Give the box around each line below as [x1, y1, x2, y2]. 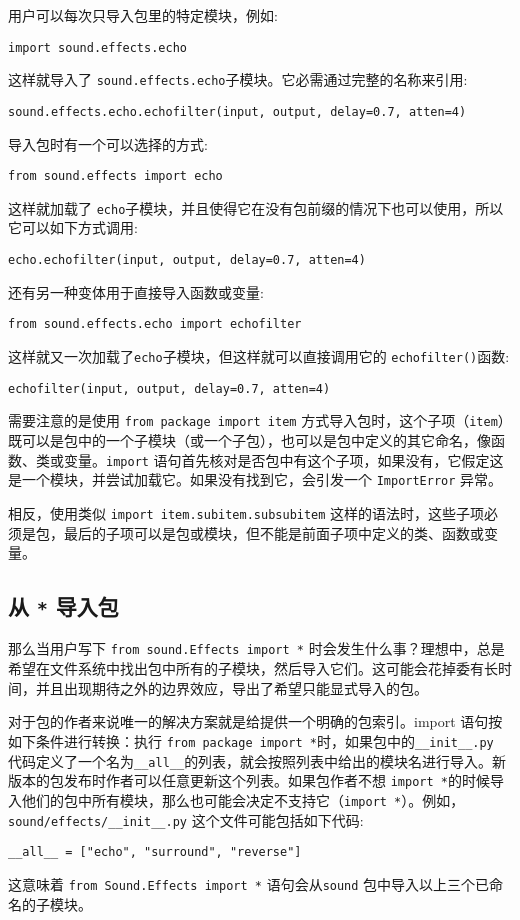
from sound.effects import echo [8, 169, 223, 184]
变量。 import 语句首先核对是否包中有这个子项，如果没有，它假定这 [63, 449, 504, 470]
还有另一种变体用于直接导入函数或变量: [8, 281, 264, 302]
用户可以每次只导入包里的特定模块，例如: [8, 5, 278, 25]
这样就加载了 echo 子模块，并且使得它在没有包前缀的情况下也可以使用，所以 [8, 197, 504, 218]
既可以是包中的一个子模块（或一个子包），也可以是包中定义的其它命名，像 [8, 429, 491, 450]
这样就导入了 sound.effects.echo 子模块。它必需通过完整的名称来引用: [8, 69, 468, 90]
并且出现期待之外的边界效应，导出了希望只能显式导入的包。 [35, 677, 428, 698]
